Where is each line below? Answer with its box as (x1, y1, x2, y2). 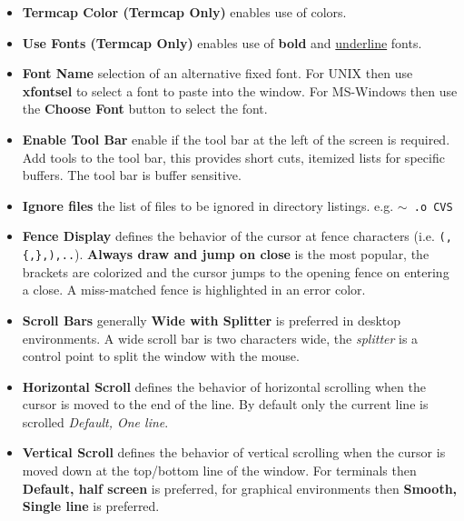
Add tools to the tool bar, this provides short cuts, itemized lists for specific (22, 147, 445, 166)
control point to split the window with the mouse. (22, 346, 300, 366)
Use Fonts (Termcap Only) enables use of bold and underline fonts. (22, 33, 422, 52)
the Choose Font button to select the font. (22, 99, 268, 118)
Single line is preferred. (22, 496, 160, 516)
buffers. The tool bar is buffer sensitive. (22, 165, 242, 185)
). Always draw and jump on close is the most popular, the (74, 245, 429, 264)
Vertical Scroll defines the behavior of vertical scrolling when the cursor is (22, 443, 446, 462)
